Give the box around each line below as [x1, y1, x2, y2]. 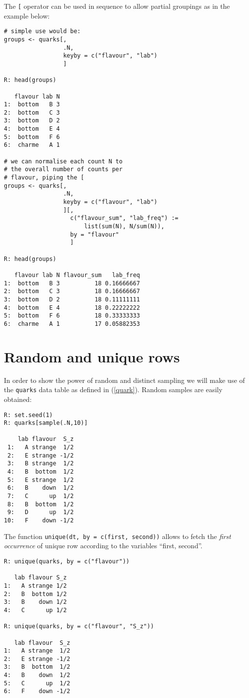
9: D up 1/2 [7, 509, 74, 516]
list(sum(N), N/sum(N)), [84, 223, 165, 230]
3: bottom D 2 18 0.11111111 [4, 296, 140, 303]
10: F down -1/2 [4, 517, 74, 524]
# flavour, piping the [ [4, 174, 84, 181]
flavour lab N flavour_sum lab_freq [14, 271, 140, 279]
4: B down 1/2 [4, 672, 71, 679]
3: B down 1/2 [4, 598, 67, 606]
